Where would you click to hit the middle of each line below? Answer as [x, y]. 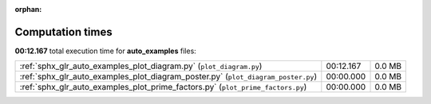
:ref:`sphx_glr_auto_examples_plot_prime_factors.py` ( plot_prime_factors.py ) [163, 87]
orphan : [28, 9]
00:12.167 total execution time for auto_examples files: [106, 51]
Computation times [63, 32]
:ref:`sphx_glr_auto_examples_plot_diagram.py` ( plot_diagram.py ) [141, 66]
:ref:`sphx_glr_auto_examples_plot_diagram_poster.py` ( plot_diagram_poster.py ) [168, 77]
